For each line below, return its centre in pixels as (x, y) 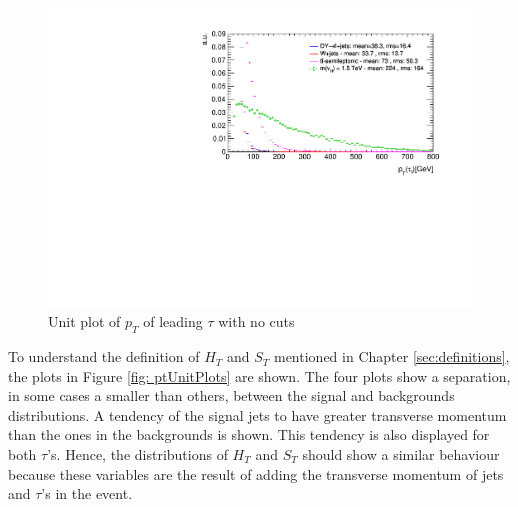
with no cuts (256, 321)
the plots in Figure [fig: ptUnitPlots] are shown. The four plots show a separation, (259, 375)
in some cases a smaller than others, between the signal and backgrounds (231, 395)
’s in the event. (87, 493)
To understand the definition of (104, 356)
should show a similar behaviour (401, 454)
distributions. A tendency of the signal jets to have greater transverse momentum (257, 414)
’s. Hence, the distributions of (137, 454)
